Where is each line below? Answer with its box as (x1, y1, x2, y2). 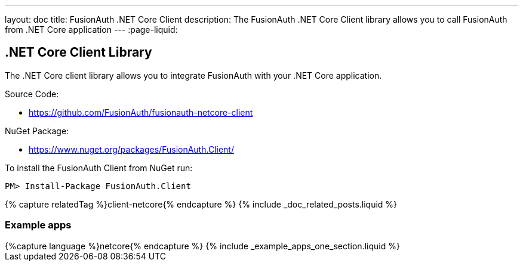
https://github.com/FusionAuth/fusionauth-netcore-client (29, 107, 253, 117)
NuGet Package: (5, 125, 69, 136)
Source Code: (5, 88, 59, 99)
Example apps (5, 219, 72, 231)
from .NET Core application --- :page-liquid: (5, 24, 178, 35)
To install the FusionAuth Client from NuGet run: (5, 162, 193, 173)
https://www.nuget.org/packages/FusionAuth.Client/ (29, 144, 234, 154)
